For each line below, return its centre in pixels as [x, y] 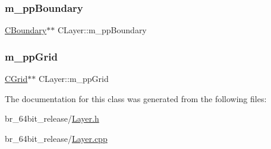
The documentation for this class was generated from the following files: [136, 98]
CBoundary [26, 30]
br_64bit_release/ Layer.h [52, 118]
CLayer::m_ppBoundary [102, 30]
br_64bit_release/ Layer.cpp [56, 138]
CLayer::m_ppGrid [73, 79]
